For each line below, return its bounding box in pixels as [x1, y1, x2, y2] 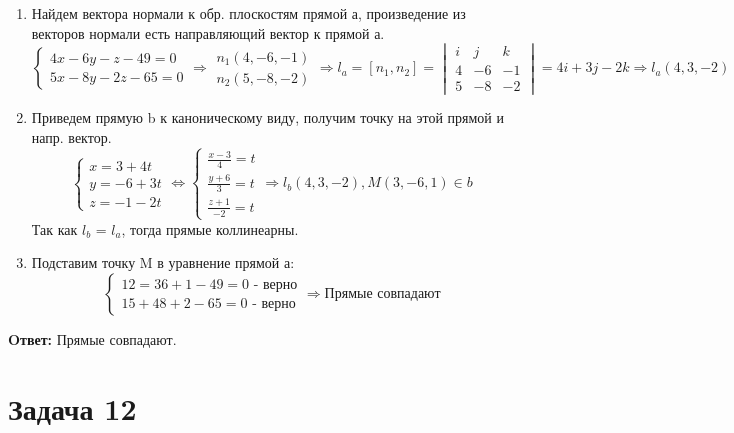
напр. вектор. [31, 127, 112, 148]
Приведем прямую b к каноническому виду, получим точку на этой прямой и [31, 107, 504, 128]
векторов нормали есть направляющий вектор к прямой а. [31, 22, 385, 43]
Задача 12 [8, 387, 137, 428]
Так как [31, 218, 78, 239]
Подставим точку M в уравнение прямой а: [31, 252, 295, 273]
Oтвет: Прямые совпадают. [8, 329, 177, 350]
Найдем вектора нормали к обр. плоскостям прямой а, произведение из [31, 3, 466, 23]
